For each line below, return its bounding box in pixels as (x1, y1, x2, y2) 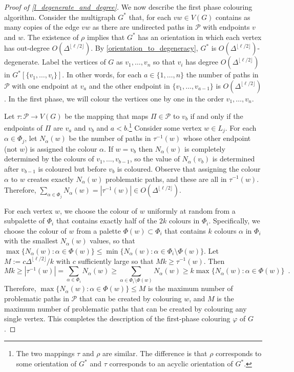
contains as (216, 11, 250, 22)
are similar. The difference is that (102, 348, 207, 359)
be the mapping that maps (65, 110, 149, 121)
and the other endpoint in (89, 80, 170, 91)
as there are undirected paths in (92, 22, 193, 32)
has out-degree (4, 43, 50, 53)
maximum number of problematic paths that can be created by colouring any (4, 303, 247, 314)
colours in (169, 215, 200, 226)
